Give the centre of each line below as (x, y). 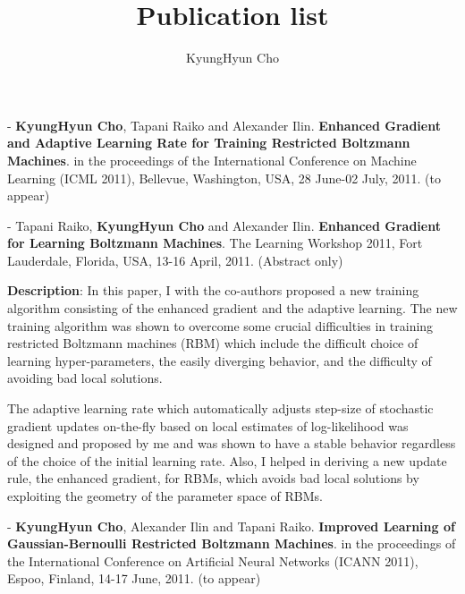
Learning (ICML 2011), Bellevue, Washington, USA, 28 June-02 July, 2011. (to (224, 178)
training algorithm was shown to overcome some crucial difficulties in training (220, 325)
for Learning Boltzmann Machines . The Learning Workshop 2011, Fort (215, 243)
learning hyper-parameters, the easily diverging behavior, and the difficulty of (220, 360)
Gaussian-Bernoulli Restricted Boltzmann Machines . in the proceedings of (232, 543)
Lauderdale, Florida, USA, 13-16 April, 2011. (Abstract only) (175, 260)
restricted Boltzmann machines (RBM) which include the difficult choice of (213, 343)
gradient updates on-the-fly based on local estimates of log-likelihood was (208, 425)
